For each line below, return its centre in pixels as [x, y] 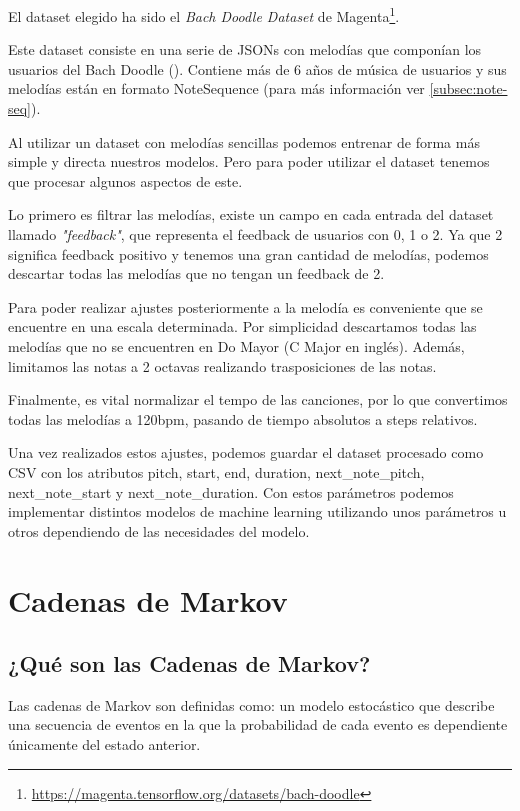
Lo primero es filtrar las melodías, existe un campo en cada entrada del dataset [251, 214]
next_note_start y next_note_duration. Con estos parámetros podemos [231, 491]
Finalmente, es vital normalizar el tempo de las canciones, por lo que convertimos [258, 399]
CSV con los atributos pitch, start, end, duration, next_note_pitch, [216, 471]
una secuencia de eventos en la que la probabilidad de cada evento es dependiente [258, 724]
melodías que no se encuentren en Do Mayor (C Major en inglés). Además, [236, 345]
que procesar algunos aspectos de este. [125, 180]
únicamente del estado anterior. [104, 744]
